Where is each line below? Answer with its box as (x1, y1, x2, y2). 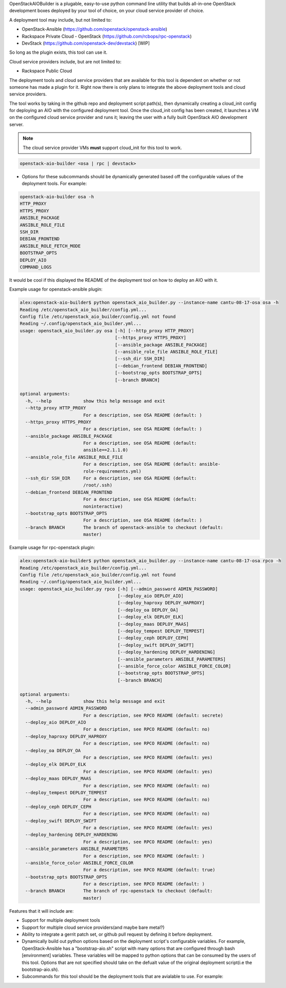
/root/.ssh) (83, 482, 113, 488)
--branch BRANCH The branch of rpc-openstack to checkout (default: (25, 888, 213, 894)
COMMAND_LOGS (20, 264, 52, 270)
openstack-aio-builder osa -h (20, 194, 94, 199)
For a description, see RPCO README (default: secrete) (83, 712, 223, 718)
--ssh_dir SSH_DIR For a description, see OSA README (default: (25, 475, 197, 481)
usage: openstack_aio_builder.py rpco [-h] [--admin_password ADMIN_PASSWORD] (20, 586, 218, 592)
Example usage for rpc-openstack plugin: (9, 545, 95, 551)
